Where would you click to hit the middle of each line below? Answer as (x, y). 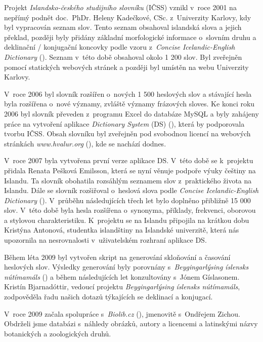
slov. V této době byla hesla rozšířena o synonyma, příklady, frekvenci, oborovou (130, 210)
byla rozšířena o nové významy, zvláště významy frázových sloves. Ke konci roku (129, 104)
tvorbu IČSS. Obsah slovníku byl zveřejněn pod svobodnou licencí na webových (127, 134)
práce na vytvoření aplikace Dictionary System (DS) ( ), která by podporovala (124, 123)
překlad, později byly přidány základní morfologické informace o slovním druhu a (130, 37)
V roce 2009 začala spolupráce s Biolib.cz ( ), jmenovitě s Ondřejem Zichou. (122, 313)
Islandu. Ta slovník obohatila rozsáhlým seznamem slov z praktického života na (128, 180)
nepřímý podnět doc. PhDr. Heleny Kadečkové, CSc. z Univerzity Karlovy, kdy (128, 17)
